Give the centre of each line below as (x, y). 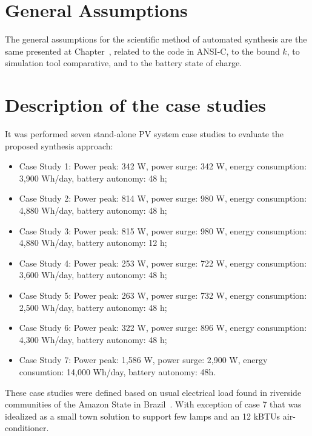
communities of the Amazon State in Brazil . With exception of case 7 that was (153, 404)
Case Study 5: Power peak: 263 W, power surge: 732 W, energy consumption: (163, 295)
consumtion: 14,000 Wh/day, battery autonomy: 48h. (118, 371)
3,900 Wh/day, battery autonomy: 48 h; (93, 178)
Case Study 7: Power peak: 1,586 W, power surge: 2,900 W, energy (143, 360)
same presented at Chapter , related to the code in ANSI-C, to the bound (142, 51)
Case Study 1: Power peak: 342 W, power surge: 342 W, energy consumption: (163, 166)
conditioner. (27, 428)
